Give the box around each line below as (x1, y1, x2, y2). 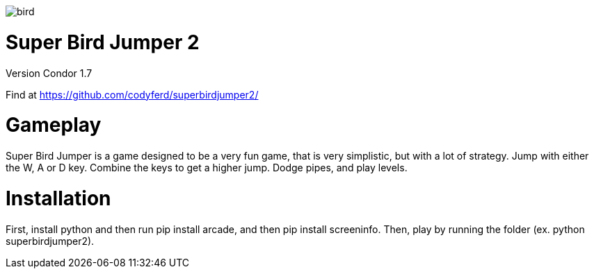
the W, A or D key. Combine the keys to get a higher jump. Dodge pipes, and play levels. (6, 162, 408, 173)
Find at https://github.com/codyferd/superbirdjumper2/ (6, 88, 259, 101)
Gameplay (6, 113, 102, 137)
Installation (6, 186, 111, 210)
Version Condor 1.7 (6, 67, 93, 79)
